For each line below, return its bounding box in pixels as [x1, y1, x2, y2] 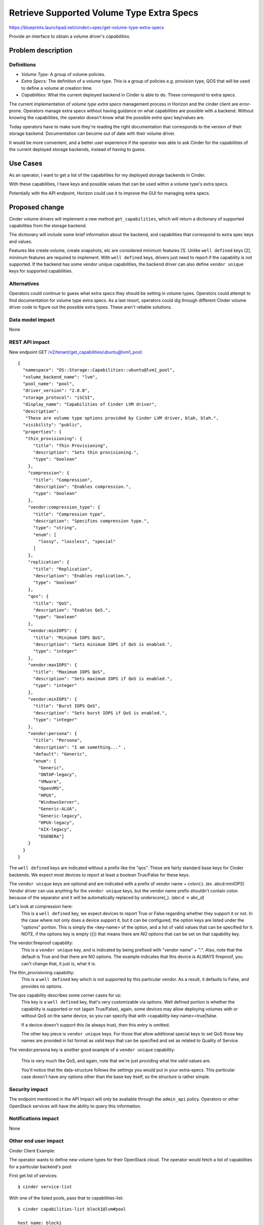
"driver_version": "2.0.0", [22, 388, 90, 393]
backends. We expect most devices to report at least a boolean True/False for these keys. [9, 872, 190, 878]
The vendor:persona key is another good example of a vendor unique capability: [9, 1047, 176, 1053]
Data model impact [9, 317, 55, 323]
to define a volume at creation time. [21, 85, 93, 91]
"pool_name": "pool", [22, 381, 75, 387]
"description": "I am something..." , [33, 744, 127, 750]
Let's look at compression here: [9, 904, 73, 909]
